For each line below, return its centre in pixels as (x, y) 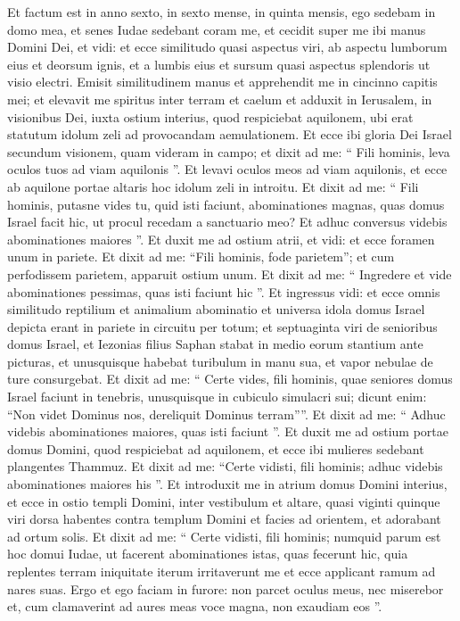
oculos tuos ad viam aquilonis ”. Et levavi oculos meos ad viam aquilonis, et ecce (227, 169)
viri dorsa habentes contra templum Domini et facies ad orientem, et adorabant (224, 519)
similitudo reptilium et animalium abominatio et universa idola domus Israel (216, 309)
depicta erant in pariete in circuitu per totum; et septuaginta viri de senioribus (222, 326)
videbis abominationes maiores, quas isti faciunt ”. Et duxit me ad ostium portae (228, 431)
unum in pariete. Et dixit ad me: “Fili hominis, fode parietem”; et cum (201, 257)
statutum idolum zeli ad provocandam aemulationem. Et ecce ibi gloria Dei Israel (230, 134)
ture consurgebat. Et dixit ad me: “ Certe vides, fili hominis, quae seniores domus (230, 379)
